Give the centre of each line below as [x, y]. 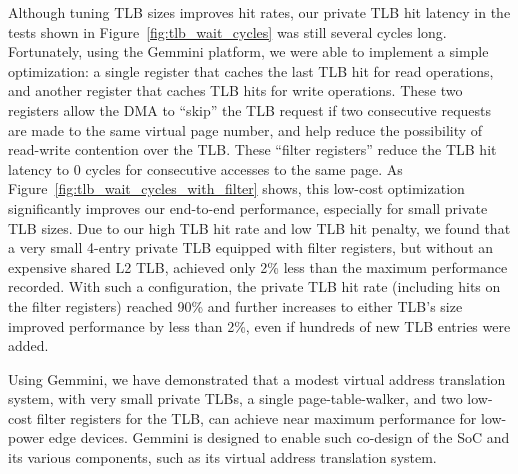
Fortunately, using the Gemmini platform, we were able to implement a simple [248, 51]
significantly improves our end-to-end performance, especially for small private [248, 207]
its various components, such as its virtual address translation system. [222, 457]
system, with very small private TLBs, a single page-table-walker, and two [235, 398]
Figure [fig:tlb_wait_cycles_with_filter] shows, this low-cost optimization [236, 188]
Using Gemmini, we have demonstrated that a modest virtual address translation [257, 378]
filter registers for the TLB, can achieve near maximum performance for [256, 417]
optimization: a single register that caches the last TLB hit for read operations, [251, 70]
